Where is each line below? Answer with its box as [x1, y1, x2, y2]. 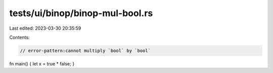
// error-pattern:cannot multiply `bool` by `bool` [20, 48, 151, 53]
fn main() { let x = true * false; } [9, 60, 75, 66]
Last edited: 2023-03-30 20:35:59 [9, 25, 81, 31]
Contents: [9, 34, 30, 40]
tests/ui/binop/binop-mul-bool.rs [9, 8, 153, 19]
